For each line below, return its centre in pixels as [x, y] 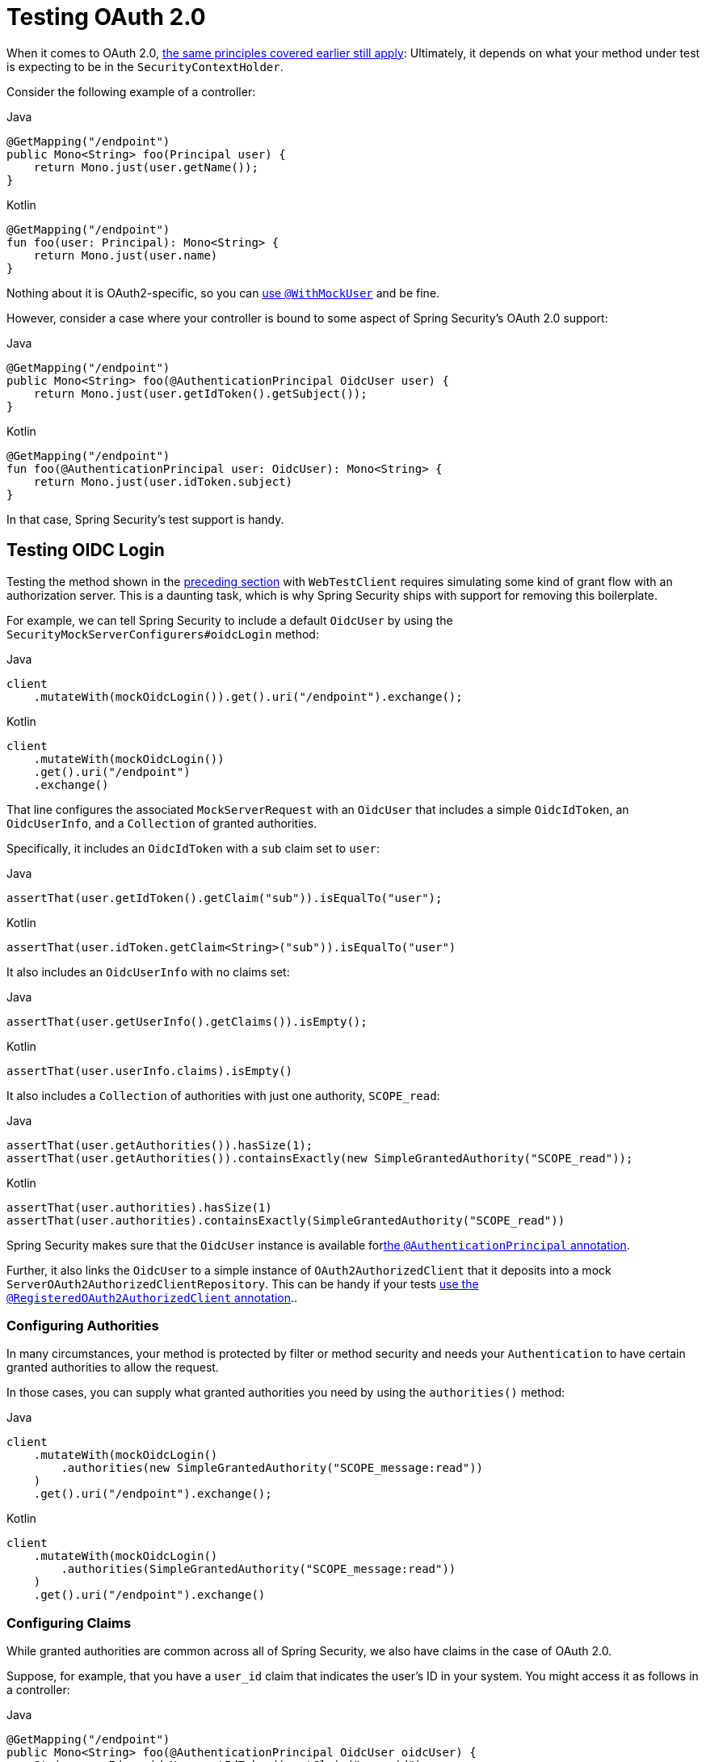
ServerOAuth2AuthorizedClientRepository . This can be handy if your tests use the [243, 1284]
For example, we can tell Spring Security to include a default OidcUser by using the [230, 620]
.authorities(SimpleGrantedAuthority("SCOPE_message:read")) [258, 1569]
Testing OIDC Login [86, 550]
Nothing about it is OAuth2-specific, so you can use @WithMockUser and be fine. [223, 293]
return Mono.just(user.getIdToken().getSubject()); [200, 393]
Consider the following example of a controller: [131, 91]
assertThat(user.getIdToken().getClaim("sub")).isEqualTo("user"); [225, 898]
